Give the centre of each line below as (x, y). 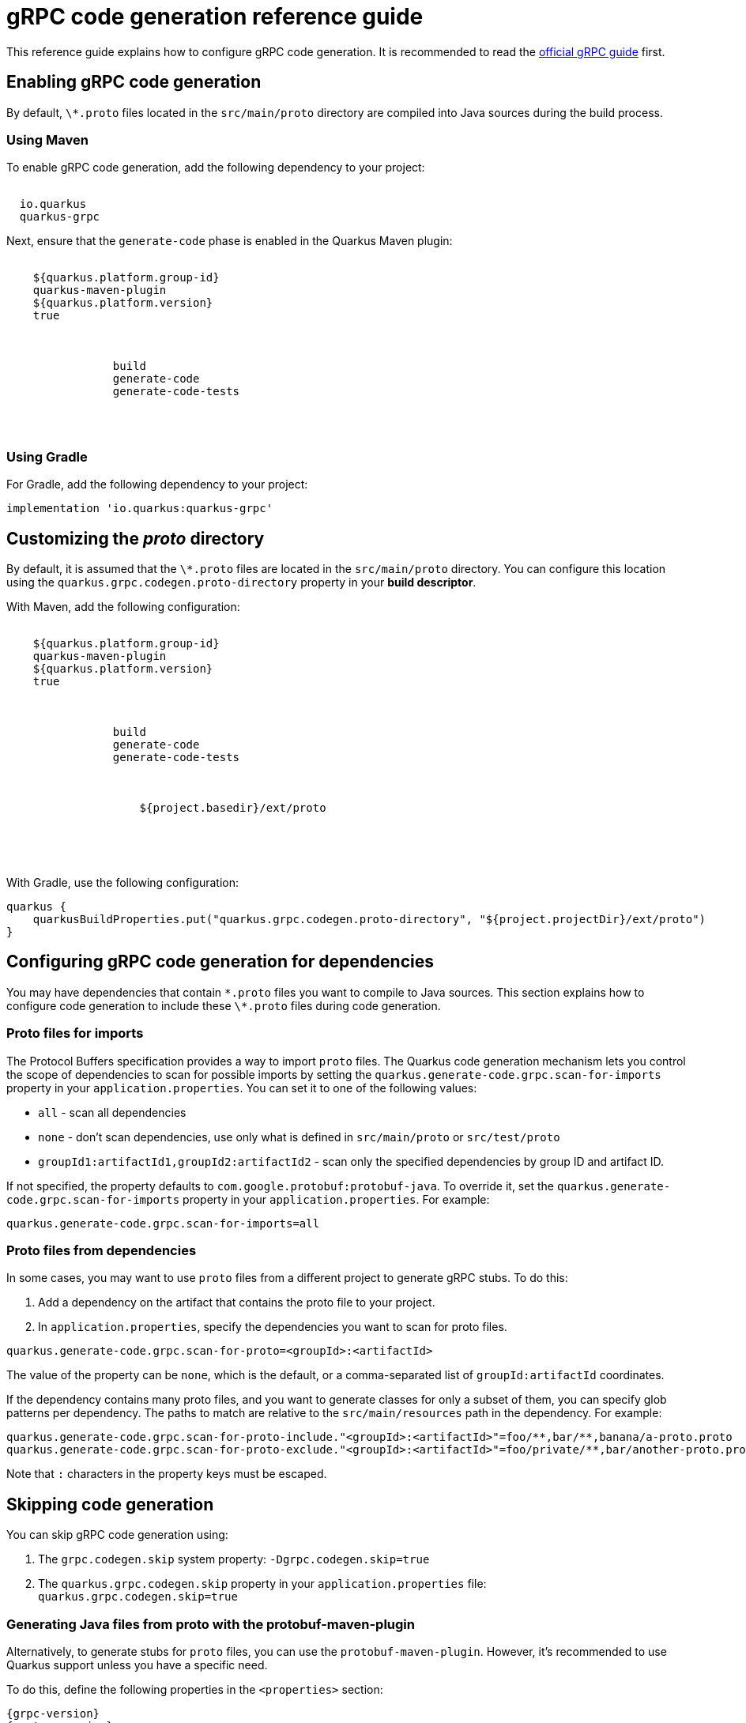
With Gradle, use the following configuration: (123, 882)
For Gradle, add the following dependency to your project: (157, 484)
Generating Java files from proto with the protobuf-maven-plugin (211, 1624)
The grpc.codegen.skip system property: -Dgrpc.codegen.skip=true (234, 1559)
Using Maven (47, 139)
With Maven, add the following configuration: (123, 606)
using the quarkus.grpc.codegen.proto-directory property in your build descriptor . (241, 582)
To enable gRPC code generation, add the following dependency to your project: (216, 168)
